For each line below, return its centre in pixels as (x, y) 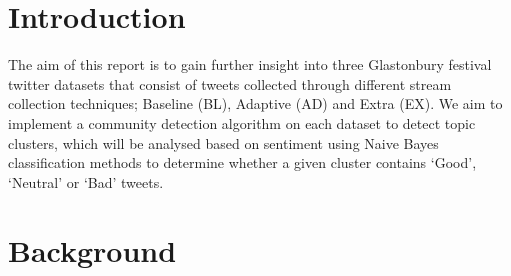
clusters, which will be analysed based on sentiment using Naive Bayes (223, 142)
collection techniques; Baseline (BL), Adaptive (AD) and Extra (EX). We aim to (255, 103)
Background (92, 250)
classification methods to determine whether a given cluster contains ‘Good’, (242, 162)
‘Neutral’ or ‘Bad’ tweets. (86, 181)
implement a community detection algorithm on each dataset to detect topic (242, 122)
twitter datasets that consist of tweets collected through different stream (230, 83)
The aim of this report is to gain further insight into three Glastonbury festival (250, 64)
